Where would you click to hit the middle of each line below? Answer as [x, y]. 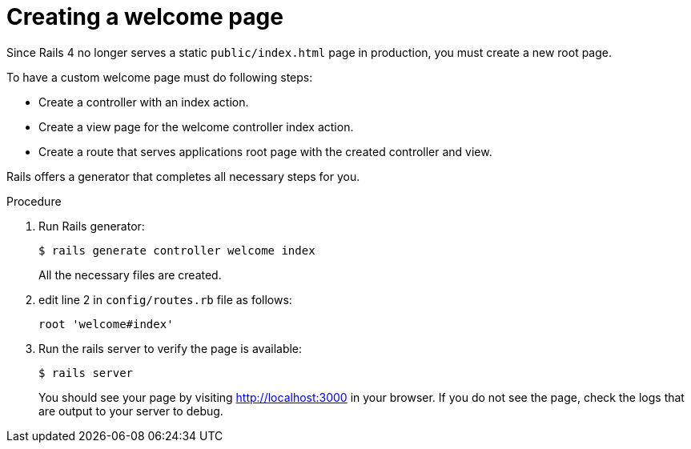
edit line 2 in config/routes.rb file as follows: [165, 299]
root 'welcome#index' [106, 324]
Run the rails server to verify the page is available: [171, 348]
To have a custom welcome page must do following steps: [160, 77]
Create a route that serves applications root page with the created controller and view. [265, 151]
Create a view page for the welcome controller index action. [196, 126]
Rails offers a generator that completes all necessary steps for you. [183, 176]
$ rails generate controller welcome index [177, 250]
